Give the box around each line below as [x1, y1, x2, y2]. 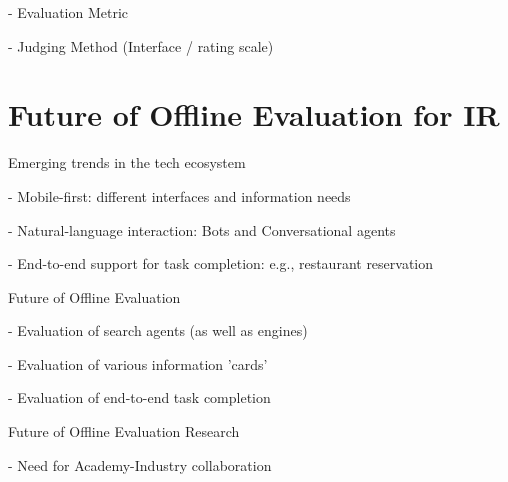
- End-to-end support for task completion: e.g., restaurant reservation [8, 253, 434, 274]
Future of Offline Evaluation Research [8, 421, 240, 442]
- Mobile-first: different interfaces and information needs [8, 185, 351, 206]
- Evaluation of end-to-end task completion [8, 387, 271, 408]
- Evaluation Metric [8, 2, 129, 22]
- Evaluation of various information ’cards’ [8, 353, 268, 374]
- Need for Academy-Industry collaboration [8, 454, 272, 475]
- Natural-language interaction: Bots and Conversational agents [8, 219, 396, 240]
